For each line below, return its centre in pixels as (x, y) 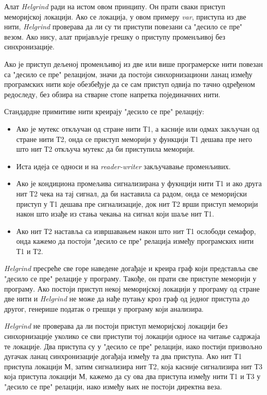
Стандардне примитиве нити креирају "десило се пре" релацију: (104, 111)
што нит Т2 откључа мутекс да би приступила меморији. (105, 149)
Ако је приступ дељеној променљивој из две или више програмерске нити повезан (133, 64)
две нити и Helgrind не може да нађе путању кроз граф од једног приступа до (127, 299)
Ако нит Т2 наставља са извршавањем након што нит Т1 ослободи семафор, (136, 231)
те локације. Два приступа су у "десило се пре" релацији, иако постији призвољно (133, 346)
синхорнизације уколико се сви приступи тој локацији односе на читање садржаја (132, 336)
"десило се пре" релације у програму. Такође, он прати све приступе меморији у (130, 279)
